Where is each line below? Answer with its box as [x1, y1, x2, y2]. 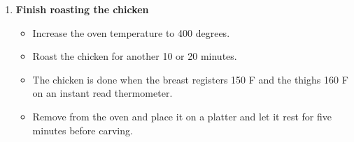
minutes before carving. [32, 123, 133, 137]
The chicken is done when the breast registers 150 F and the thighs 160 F [32, 72, 348, 86]
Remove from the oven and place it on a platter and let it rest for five [32, 109, 332, 123]
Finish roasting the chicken [15, 2, 149, 16]
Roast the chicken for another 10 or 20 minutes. [32, 49, 237, 63]
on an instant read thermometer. [32, 86, 173, 100]
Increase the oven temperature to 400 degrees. [32, 25, 230, 40]
